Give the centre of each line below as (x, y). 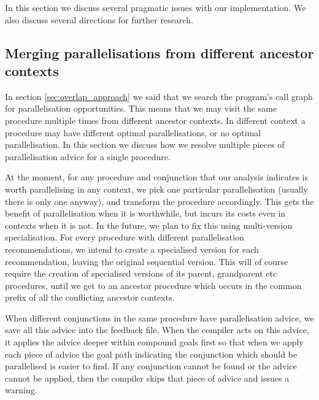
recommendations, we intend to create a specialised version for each (132, 249)
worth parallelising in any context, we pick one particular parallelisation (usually (156, 189)
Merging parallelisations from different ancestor (159, 52)
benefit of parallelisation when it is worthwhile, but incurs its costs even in (145, 213)
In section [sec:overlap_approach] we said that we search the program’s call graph (159, 96)
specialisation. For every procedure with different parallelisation (125, 237)
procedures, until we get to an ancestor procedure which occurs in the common (153, 285)
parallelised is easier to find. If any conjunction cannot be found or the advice (151, 366)
